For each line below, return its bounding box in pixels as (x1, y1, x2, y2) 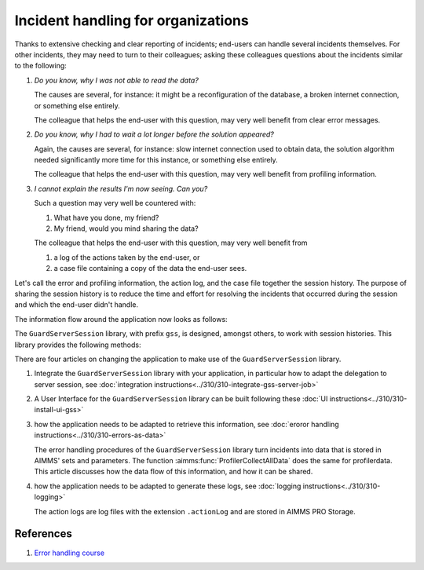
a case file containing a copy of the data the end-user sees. (53, 264, 247, 273)
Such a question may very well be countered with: (34, 199, 196, 208)
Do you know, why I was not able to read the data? (34, 75, 199, 85)
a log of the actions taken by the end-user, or (53, 252, 200, 262)
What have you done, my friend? (53, 213, 159, 222)
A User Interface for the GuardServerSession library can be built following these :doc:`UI (34, 394, 328, 404)
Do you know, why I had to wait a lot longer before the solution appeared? (34, 130, 274, 139)
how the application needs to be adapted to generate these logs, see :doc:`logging (34, 481, 302, 491)
